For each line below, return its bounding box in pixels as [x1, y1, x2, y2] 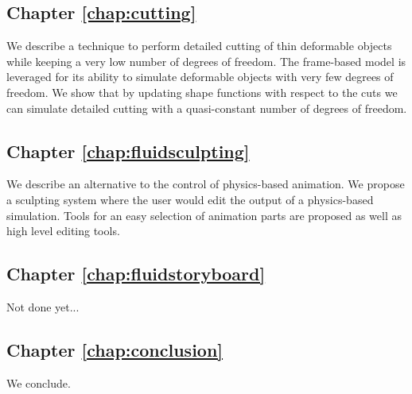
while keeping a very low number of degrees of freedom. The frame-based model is [6, 52, 406, 69]
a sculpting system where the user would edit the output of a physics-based [6, 191, 374, 207]
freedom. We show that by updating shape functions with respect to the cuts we [6, 83, 398, 100]
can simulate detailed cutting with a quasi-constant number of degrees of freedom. [6, 99, 407, 116]
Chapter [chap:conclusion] [6, 337, 223, 361]
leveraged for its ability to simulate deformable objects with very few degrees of [6, 68, 394, 85]
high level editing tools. [6, 222, 120, 239]
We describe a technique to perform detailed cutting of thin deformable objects [6, 37, 392, 54]
